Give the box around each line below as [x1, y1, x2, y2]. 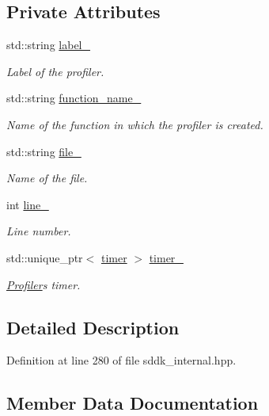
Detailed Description [6, 315, 180, 339]
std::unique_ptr [6, 249, 83, 265]
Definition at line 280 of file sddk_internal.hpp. [6, 352, 237, 368]
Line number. [6, 223, 71, 239]
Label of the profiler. [6, 63, 104, 79]
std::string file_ [6, 143, 81, 159]
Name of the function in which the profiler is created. [6, 116, 263, 132]
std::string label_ [6, 36, 91, 53]
